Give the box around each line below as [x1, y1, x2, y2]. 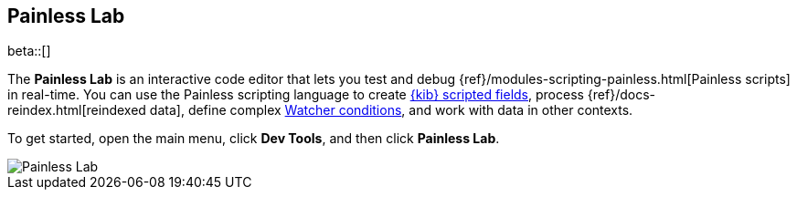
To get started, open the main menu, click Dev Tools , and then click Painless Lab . [7, 130, 500, 147]
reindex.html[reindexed [7, 102, 146, 119]
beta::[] [7, 43, 51, 59]
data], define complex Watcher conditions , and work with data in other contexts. [149, 102, 633, 119]
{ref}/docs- [587, 87, 656, 103]
